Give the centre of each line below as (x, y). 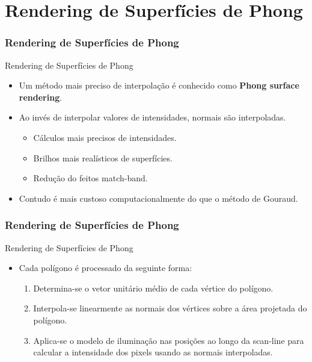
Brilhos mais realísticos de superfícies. (103, 158)
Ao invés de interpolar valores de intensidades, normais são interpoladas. (152, 117)
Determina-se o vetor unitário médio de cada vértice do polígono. (153, 288)
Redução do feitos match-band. (90, 178)
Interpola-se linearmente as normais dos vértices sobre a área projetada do (170, 308)
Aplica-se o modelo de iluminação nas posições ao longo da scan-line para (169, 340)
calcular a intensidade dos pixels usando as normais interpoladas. (153, 352)
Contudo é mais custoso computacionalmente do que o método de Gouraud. (158, 198)
